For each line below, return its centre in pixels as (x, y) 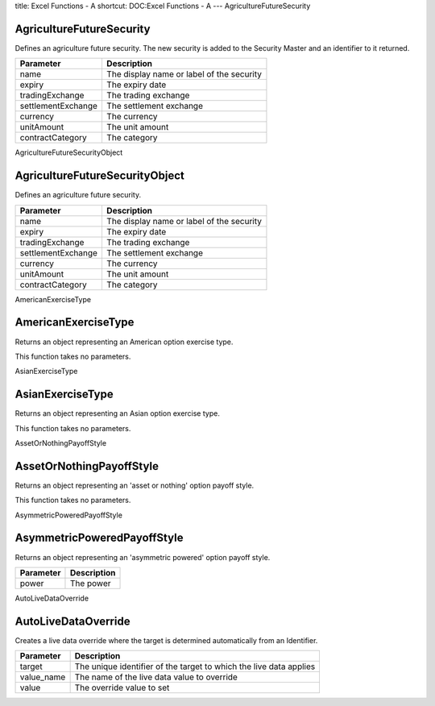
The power (90, 583)
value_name (43, 677)
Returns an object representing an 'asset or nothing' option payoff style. (135, 485)
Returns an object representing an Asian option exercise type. (118, 413)
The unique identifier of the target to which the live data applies (195, 667)
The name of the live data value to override (156, 677)
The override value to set (122, 687)
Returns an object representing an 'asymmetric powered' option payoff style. (143, 557)
